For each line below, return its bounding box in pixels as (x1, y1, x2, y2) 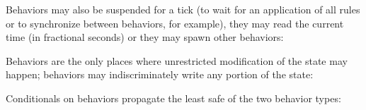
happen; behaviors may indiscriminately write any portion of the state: (6, 67, 314, 82)
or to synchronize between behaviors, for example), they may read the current (6, 16, 344, 30)
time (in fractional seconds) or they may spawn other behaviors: (6, 30, 284, 44)
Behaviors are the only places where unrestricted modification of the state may (6, 53, 348, 68)
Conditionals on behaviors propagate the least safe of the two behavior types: (6, 90, 341, 105)
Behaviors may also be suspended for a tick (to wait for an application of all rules (6, 2, 360, 16)
